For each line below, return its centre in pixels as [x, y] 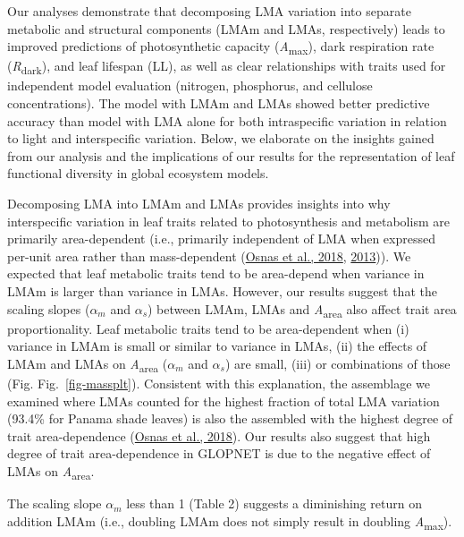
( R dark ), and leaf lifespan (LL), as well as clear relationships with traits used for [227, 67]
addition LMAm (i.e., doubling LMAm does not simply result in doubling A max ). [230, 522]
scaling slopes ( [49, 308]
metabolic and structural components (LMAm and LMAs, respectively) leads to [226, 28]
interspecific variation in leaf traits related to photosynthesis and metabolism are [228, 221]
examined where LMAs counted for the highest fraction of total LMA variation [224, 401]
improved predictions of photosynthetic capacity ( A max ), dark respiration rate [221, 47]
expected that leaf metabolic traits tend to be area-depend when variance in [216, 273]
